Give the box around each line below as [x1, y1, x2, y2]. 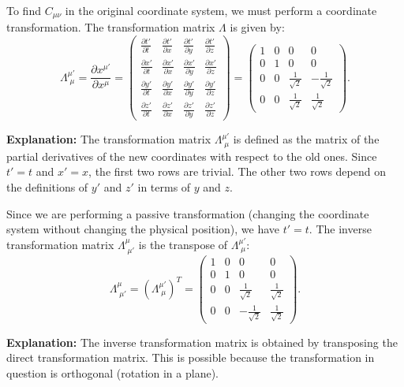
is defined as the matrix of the [233, 131, 380, 147]
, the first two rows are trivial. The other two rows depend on [88, 163, 386, 180]
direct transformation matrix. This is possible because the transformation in [6, 349, 375, 366]
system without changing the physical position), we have [6, 221, 280, 237]
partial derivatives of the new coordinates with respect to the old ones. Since [6, 147, 377, 164]
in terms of [137, 179, 191, 195]
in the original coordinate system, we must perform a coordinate [65, 2, 377, 18]
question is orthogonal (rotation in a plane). [6, 365, 219, 381]
